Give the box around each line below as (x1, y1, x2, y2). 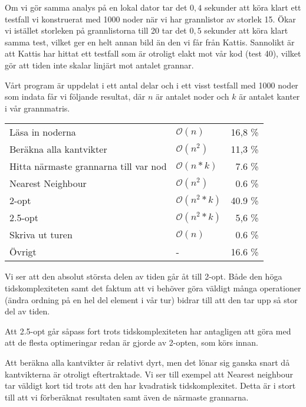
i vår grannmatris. (5, 101, 70, 114)
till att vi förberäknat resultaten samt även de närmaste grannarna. (5, 390, 249, 403)
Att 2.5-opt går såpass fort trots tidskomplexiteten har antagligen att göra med (5, 324, 291, 337)
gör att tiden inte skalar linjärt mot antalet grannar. (5, 58, 194, 71)
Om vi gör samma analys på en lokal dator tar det (5, 1, 187, 13)
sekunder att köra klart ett (204, 1, 301, 13)
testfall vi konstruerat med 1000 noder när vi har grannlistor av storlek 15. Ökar (5, 12, 296, 25)
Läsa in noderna (9, 125, 76, 139)
